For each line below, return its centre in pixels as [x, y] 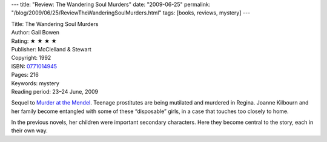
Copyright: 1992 [31, 58]
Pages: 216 [25, 75]
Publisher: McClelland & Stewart [51, 49]
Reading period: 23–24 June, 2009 [55, 91]
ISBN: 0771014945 [34, 66]
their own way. [29, 131]
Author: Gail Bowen [35, 33]
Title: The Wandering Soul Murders [55, 24]
